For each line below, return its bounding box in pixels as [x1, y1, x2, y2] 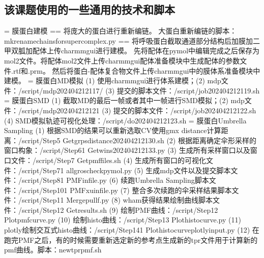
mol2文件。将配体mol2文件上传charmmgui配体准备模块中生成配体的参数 [4, 55, 240, 66]
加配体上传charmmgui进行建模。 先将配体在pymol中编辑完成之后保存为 [25, 45, 260, 56]
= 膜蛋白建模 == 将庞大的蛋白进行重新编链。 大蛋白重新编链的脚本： [4, 25, 237, 36]
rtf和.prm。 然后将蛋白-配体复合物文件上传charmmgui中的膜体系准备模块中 [13, 65, 260, 76]
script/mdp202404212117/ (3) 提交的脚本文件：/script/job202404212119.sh [21, 85, 260, 95]
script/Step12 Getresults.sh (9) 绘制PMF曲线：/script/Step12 [21, 204, 218, 215]
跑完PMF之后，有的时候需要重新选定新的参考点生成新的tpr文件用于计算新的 [4, 234, 258, 245]
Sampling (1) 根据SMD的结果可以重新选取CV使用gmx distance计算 [4, 125, 221, 136]
